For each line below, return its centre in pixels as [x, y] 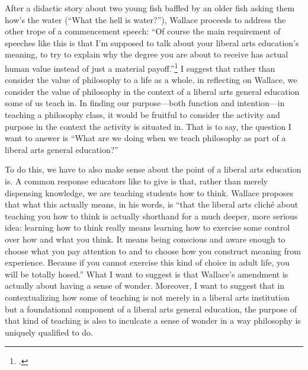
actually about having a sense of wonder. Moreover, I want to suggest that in [145, 286]
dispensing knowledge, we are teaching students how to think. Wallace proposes [149, 192]
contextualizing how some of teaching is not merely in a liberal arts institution [147, 297]
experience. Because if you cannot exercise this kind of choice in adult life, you [147, 262]
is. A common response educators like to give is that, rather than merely [137, 181]
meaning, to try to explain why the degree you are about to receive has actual [147, 54]
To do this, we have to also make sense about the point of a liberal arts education [153, 169]
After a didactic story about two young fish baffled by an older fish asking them [150, 8]
